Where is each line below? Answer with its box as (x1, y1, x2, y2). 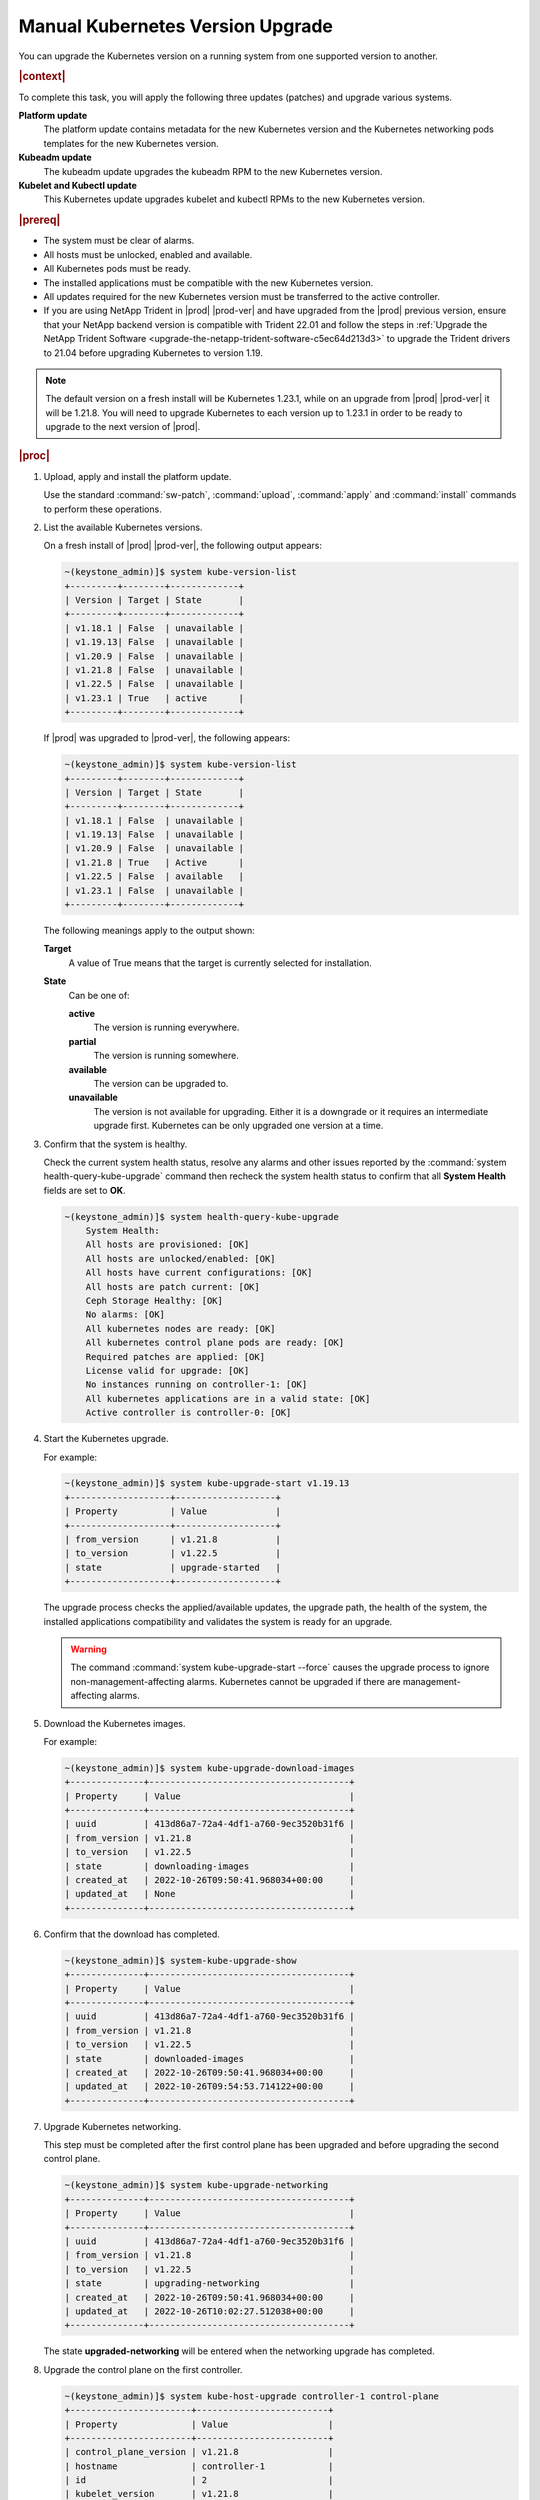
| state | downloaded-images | (64, 2053, 355, 2064)
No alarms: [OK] (85, 1309, 165, 1320)
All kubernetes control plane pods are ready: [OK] (85, 1337, 345, 1349)
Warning (70, 1643, 107, 1655)
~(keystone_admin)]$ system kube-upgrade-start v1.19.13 (64, 1478, 350, 1489)
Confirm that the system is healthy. (43, 1138, 188, 1150)
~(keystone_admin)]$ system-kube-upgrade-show (64, 1955, 297, 1966)
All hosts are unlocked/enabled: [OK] (85, 1253, 276, 1264)
